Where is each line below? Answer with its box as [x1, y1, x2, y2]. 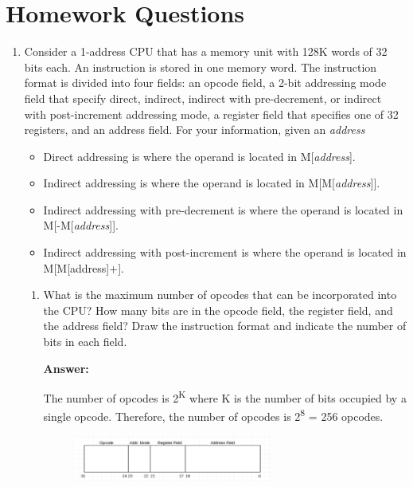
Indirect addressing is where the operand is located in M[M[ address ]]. [43, 175, 380, 191]
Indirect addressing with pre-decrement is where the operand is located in [43, 201, 403, 218]
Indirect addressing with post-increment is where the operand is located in [43, 244, 407, 261]
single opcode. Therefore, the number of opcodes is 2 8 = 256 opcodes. [43, 406, 384, 425]
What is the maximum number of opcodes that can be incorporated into [43, 286, 397, 303]
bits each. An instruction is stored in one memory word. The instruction [24, 58, 377, 75]
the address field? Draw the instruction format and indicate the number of [43, 317, 407, 334]
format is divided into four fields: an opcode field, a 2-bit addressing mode [24, 74, 387, 91]
